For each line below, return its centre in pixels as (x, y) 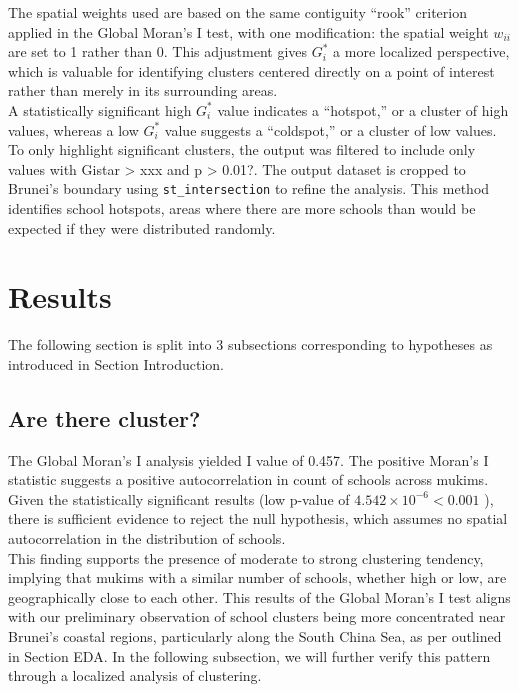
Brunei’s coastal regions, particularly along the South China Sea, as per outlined (255, 636)
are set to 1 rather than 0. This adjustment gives (158, 51)
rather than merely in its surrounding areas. (143, 90)
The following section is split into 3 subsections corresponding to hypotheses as (250, 344)
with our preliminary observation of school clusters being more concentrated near (257, 616)
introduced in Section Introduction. (116, 363)
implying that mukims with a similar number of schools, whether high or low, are (257, 577)
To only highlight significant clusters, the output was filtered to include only (242, 149)
